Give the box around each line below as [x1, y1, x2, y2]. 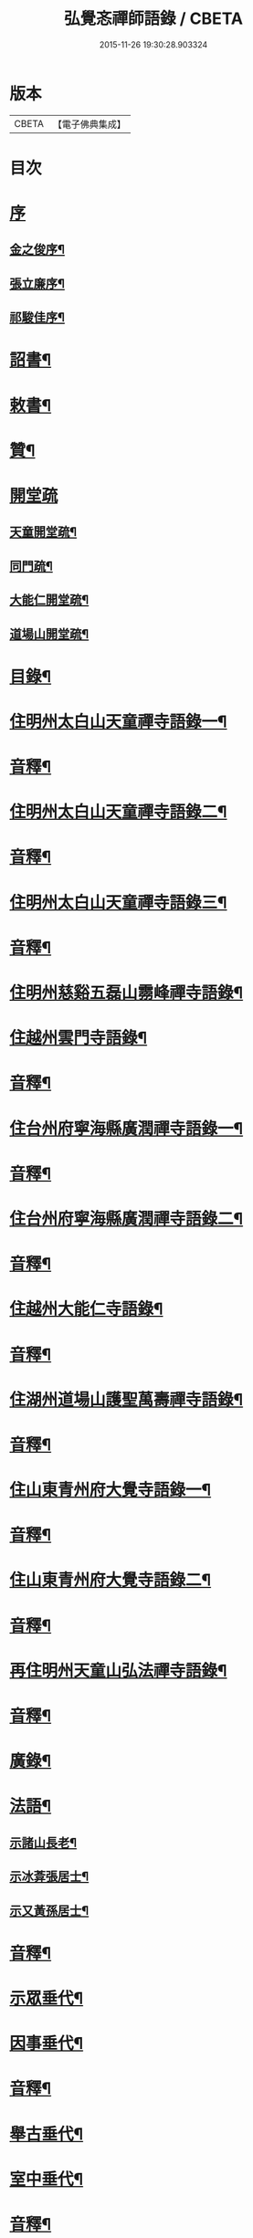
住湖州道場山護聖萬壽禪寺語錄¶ [9, 1389, 244, 1410]
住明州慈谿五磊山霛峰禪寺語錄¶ [9, 982, 244, 1003]
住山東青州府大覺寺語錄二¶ [9, 1570, 212, 1591]
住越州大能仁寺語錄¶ [9, 1298, 163, 1319]
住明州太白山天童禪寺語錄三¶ [9, 892, 227, 913]
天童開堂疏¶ [9, 524, 78, 540]
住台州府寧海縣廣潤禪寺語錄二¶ [9, 1208, 244, 1229]
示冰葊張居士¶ [9, 1869, 90, 1885]
